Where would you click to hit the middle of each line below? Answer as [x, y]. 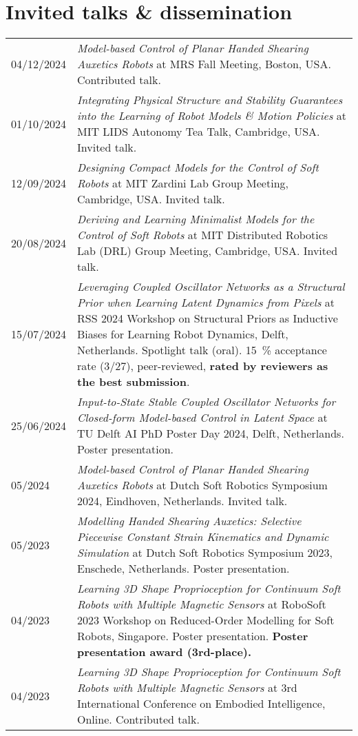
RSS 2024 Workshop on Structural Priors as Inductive [208, 318]
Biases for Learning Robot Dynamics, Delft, [183, 334]
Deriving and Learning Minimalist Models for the [196, 219]
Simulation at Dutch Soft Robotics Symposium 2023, [205, 553]
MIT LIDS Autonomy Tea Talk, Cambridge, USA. [199, 132]
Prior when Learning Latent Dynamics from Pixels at [206, 303]
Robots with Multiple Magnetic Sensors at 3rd [187, 688]
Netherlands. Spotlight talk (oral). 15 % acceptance [202, 350]
